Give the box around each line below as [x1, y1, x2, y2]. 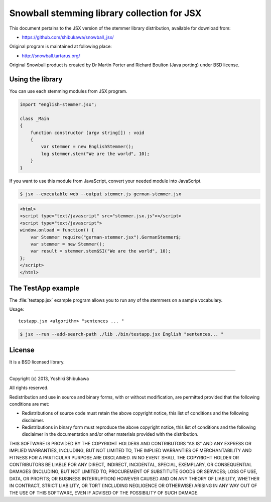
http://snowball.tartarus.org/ [22, 53, 80, 59]
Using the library [9, 75, 63, 83]
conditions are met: [9, 401, 50, 407]
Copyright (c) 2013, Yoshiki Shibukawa [9, 375, 89, 382]
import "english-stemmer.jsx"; [20, 102, 97, 107]
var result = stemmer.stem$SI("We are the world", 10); [30, 248, 171, 254]
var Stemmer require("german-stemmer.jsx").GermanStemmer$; [30, 234, 182, 240]
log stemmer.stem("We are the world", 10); [41, 151, 150, 157]
